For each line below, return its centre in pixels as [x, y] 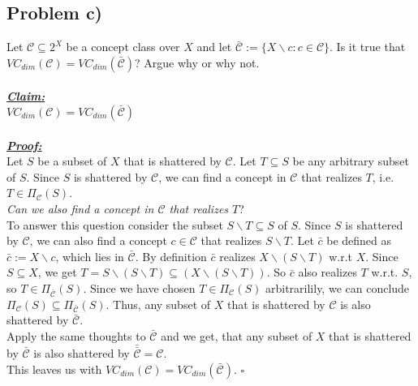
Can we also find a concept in [80, 208]
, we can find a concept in [222, 176]
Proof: [24, 145]
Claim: [26, 96]
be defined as [359, 240]
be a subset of [72, 161]
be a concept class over [123, 47]
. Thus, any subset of [158, 304]
